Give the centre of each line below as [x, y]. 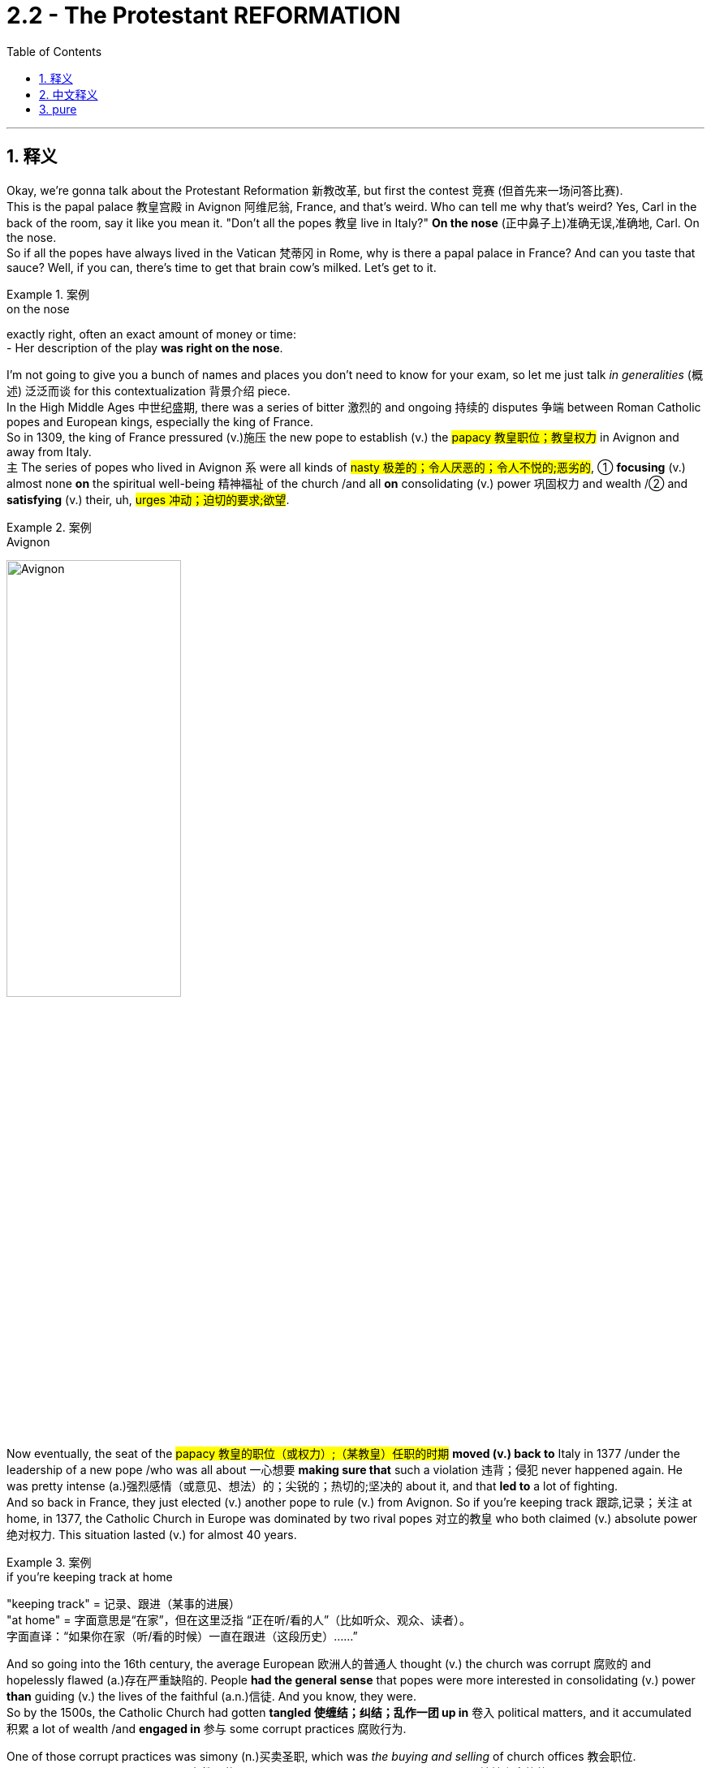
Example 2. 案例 [49, 527]
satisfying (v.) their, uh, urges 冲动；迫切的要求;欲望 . [148, 499]
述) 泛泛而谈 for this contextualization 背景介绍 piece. [149, 390]
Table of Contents [54, 51]
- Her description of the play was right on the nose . [145, 347]
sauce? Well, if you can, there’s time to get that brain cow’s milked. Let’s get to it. [222, 267]
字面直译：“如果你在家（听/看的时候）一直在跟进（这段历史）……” [182, 1636]
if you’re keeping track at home [90, 1576]
